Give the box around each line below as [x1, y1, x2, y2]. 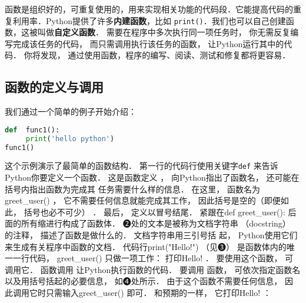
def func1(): [5, 125, 60, 134]
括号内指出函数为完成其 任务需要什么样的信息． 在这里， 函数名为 [5, 182, 260, 195]
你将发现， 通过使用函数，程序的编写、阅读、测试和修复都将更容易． [24, 49, 291, 61]
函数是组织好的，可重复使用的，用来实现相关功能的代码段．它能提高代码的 [5, 3, 293, 15]
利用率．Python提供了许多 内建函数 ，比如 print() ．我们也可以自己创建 [12, 14, 286, 26]
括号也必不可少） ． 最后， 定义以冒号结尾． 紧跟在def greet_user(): [24, 205, 285, 218]
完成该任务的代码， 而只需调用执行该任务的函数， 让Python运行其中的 [12, 37, 284, 49]
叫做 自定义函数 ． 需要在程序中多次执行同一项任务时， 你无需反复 [37, 26, 291, 38]
